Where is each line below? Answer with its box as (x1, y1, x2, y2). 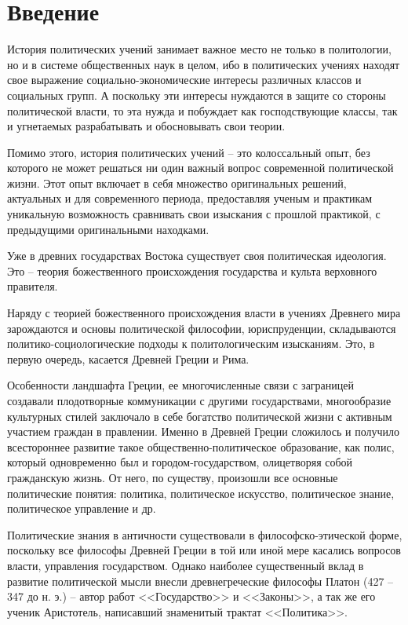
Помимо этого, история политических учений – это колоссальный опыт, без (7, 144, 370, 160)
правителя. (7, 278, 58, 294)
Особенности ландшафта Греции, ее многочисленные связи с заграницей (7, 377, 355, 393)
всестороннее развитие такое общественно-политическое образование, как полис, (7, 438, 395, 455)
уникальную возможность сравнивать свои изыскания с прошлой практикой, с (7, 206, 381, 222)
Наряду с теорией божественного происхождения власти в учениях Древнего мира (7, 305, 401, 321)
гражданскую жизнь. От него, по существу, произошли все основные (7, 469, 338, 485)
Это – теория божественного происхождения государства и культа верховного (7, 262, 377, 279)
